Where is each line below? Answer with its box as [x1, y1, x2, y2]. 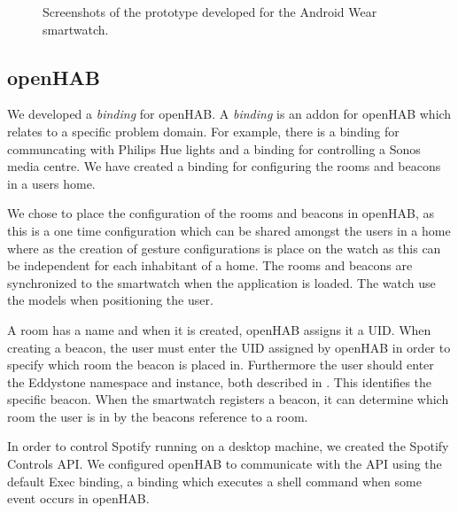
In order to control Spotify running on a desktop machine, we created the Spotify [7, 437, 449, 455]
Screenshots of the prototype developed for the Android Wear [43, 3, 377, 20]
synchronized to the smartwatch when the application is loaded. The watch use [7, 273, 436, 291]
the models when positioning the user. [7, 291, 213, 309]
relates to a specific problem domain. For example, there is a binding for [7, 121, 400, 140]
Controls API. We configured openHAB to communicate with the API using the [7, 455, 442, 473]
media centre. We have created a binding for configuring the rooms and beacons [7, 157, 441, 175]
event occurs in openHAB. [7, 489, 150, 508]
